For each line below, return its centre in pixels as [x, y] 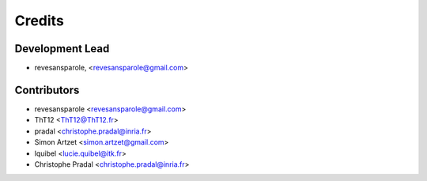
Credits [40, 21]
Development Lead [62, 49]
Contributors [47, 90]
